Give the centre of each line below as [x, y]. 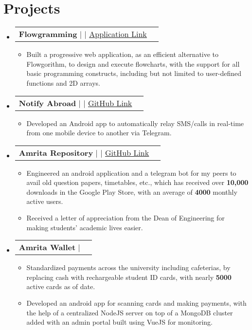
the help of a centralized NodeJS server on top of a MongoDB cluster [130, 312]
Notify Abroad [47, 103]
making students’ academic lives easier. [85, 227]
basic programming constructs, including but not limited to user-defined [134, 73]
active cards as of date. [61, 286]
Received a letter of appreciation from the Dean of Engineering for [126, 218]
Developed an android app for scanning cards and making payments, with [136, 303]
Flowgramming [48, 34]
